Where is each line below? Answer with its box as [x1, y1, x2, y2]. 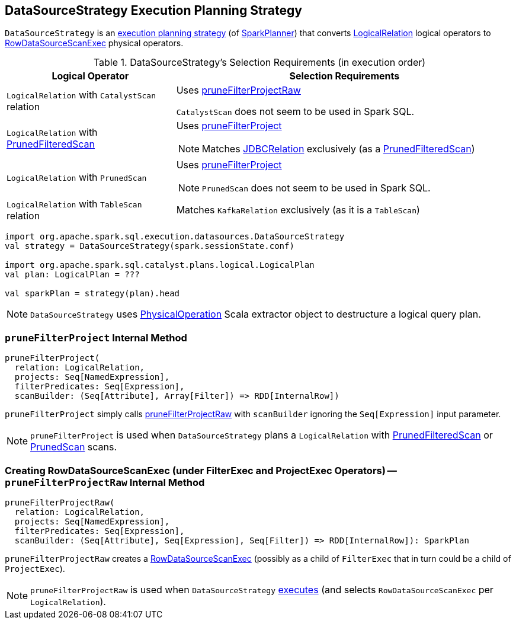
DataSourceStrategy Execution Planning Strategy [5, 3, 302, 18]
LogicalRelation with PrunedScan [7, 171, 147, 184]
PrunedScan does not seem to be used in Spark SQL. [201, 182, 431, 194]
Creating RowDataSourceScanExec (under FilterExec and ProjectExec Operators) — [5, 464, 397, 476]
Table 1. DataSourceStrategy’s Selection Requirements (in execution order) [93, 56, 426, 69]
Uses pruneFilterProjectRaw [176, 84, 301, 97]
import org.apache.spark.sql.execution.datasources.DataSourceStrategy [5, 232, 345, 242]
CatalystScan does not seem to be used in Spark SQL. [176, 105, 415, 118]
